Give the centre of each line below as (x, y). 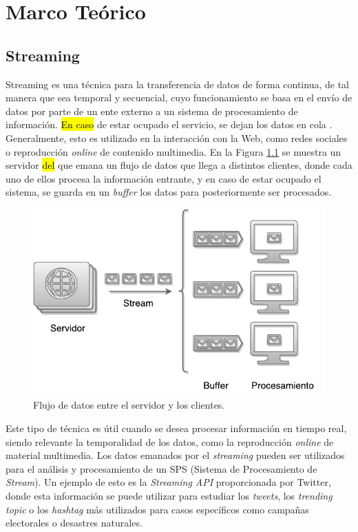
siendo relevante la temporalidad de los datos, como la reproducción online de (170, 441)
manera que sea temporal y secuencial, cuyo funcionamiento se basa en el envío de (179, 98)
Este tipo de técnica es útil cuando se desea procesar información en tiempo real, (176, 428)
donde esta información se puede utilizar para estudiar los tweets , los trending (169, 496)
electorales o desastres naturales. (74, 523)
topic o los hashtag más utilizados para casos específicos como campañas (157, 509)
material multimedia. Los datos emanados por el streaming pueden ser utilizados (175, 455)
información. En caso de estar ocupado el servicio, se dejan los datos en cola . (169, 124)
